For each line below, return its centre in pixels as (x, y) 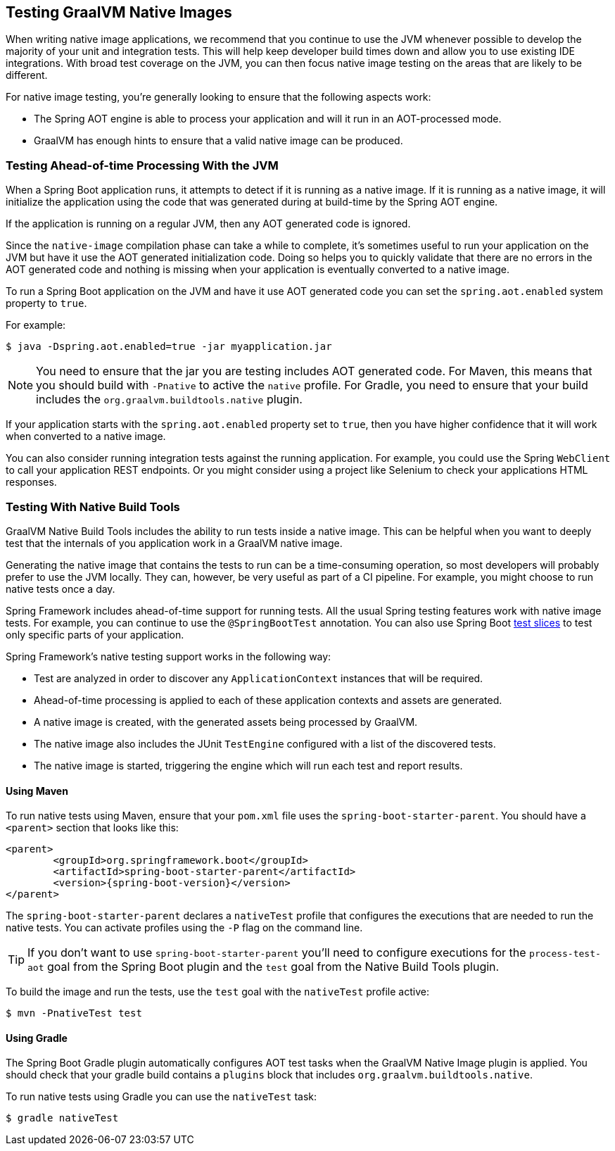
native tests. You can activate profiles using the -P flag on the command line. (184, 928)
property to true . (46, 303)
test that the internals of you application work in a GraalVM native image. (174, 543)
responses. (31, 482)
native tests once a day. (61, 589)
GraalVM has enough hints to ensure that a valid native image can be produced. (218, 141)
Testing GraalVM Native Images (119, 12)
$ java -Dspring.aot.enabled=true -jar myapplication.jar (169, 347)
